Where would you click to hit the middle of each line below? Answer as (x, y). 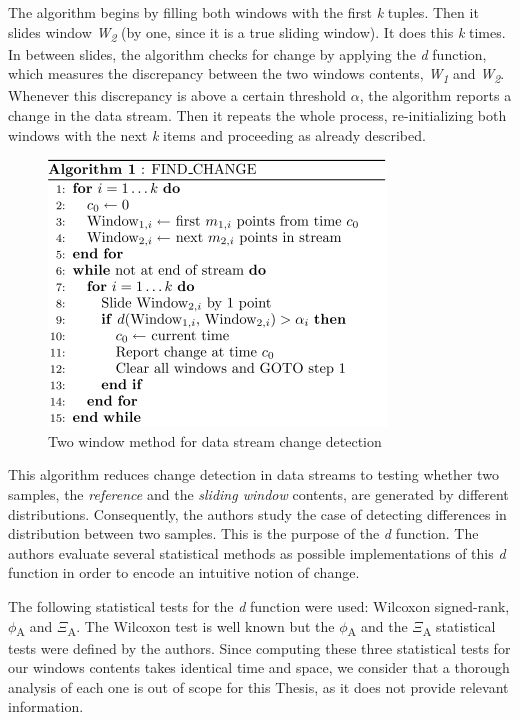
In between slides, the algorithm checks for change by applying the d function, (247, 53)
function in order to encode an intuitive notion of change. (184, 572)
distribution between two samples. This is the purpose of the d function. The (243, 533)
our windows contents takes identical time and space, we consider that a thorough (259, 667)
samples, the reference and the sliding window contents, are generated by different (258, 494)
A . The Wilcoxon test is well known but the (201, 627)
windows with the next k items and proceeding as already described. (217, 134)
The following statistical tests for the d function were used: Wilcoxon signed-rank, (259, 605)
